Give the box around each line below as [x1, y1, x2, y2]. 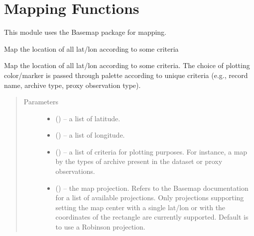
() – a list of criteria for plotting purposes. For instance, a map [55, 146, 248, 157]
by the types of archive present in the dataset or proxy [55, 156, 223, 166]
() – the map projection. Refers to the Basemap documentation [55, 182, 249, 193]
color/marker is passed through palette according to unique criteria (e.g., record [4, 70, 248, 80]
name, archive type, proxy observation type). [4, 79, 141, 90]
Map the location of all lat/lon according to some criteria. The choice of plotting [4, 60, 250, 71]
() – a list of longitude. [55, 130, 125, 140]
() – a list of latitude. [55, 113, 121, 123]
